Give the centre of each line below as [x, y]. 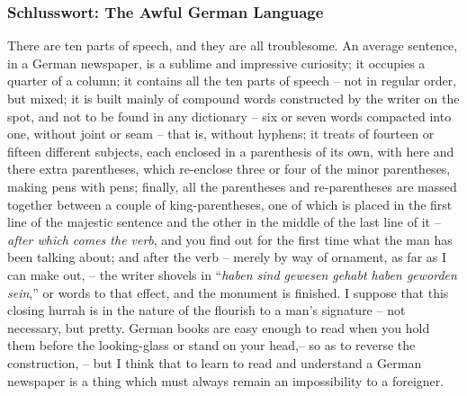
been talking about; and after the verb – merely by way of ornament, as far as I [227, 257]
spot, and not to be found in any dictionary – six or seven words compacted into [229, 116]
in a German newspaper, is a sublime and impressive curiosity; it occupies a [216, 63]
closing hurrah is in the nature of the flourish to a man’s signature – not [207, 310]
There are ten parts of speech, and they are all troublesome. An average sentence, [233, 45]
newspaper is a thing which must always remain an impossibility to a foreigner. [226, 380]
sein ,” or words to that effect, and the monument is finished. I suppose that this [228, 292]
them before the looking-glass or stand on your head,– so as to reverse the [211, 345]
